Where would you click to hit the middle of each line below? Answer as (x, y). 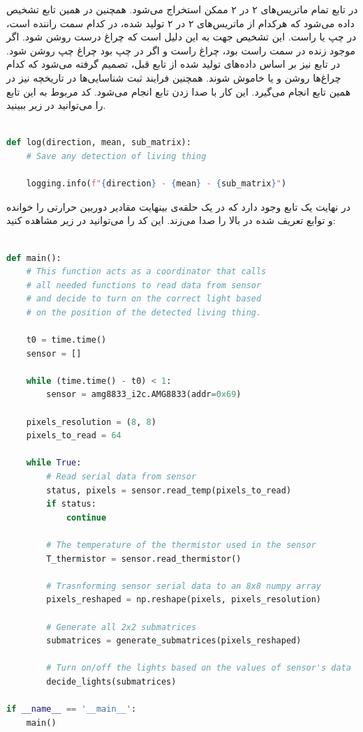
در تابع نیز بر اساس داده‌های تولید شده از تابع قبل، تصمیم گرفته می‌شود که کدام (173, 64)
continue (86, 517)
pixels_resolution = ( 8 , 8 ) (91, 422)
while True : (54, 463)
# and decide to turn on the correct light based (144, 299)
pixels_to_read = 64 (74, 436)
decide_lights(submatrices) (111, 681)
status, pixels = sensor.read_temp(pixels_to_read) (169, 490)
